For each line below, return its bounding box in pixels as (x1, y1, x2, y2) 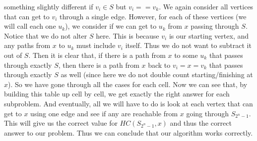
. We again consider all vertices (159, 1, 254, 11)
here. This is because (96, 30, 159, 41)
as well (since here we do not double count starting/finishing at (61, 69, 253, 80)
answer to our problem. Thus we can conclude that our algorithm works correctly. (4, 127, 253, 138)
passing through (191, 21, 239, 31)
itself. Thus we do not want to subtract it (125, 40, 252, 50)
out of (4, 49, 22, 60)
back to (148, 59, 171, 70)
